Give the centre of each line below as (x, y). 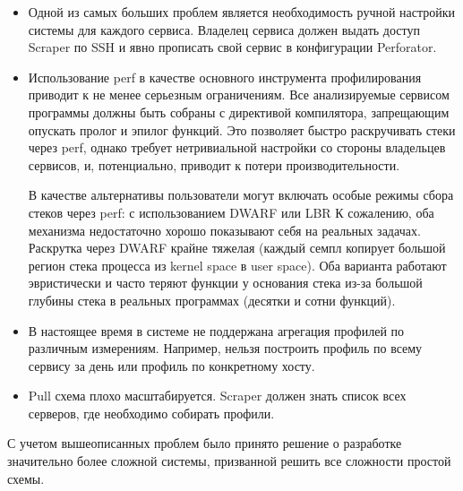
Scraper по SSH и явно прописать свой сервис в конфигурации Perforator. (232, 47)
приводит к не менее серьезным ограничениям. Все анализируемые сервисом (239, 95)
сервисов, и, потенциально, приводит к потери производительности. (214, 164)
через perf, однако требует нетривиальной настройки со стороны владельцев (237, 147)
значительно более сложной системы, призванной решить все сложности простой (229, 461)
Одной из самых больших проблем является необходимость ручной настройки (242, 12)
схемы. (26, 478)
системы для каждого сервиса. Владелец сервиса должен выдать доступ (224, 29)
